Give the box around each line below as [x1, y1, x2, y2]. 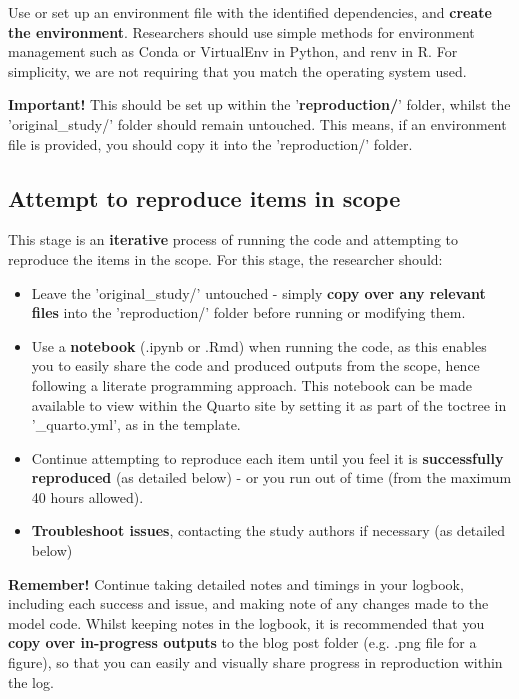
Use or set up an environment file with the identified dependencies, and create [8, 2, 492, 22]
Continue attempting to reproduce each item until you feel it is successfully [31, 447, 504, 468]
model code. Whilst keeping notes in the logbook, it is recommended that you [8, 612, 485, 633]
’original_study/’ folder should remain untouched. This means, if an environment [8, 113, 507, 134]
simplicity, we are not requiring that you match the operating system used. [8, 60, 467, 81]
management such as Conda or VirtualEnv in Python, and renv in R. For [8, 41, 458, 62]
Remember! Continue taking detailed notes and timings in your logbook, [8, 573, 464, 594]
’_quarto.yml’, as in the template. [31, 414, 241, 435]
